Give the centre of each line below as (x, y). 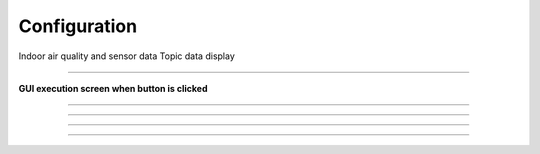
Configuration (78, 26)
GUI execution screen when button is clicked (113, 88)
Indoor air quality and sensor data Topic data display (126, 56)
